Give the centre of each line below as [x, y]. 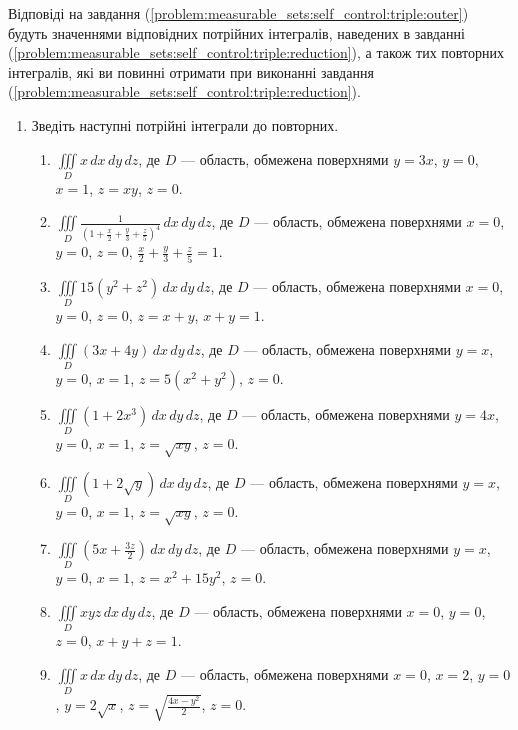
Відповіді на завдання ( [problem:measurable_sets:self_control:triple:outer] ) [238, 13]
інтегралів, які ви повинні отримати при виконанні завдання [191, 71]
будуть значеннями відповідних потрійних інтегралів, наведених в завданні [236, 32]
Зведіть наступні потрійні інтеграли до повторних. [185, 124]
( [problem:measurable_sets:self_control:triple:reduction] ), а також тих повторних [256, 52]
